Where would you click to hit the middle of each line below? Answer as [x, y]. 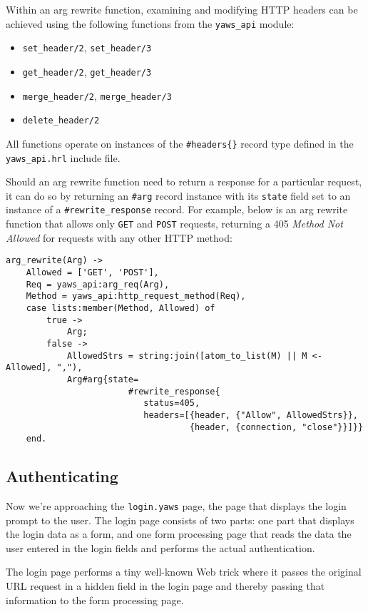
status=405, [172, 403]
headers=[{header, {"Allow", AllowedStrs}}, [251, 415]
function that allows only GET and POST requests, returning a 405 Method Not [174, 224]
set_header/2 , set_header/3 [87, 47]
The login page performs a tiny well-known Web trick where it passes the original [184, 572]
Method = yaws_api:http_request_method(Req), [136, 296]
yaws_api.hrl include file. [63, 157]
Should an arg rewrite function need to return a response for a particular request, [184, 182]
